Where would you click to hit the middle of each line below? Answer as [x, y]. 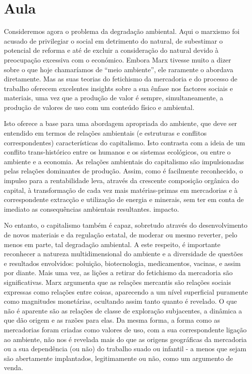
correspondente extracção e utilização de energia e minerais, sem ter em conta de [124, 199]
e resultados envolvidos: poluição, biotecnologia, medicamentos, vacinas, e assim [122, 263]
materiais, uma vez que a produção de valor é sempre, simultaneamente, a [114, 98]
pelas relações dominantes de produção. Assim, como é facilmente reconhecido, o [124, 171]
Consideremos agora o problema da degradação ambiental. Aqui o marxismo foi [122, 31]
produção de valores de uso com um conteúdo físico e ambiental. [99, 107]
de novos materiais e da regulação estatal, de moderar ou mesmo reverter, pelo [121, 234]
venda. [14, 367]
